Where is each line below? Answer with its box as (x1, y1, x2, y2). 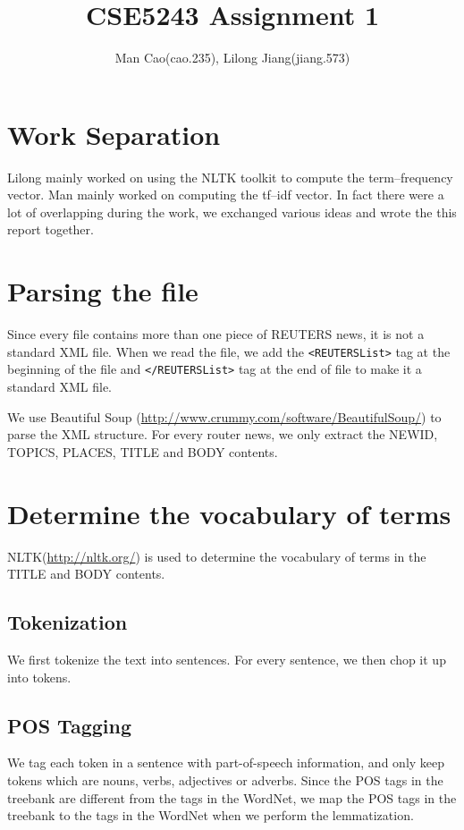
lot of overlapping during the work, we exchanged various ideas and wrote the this (7, 202, 457, 221)
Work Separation (7, 115, 221, 152)
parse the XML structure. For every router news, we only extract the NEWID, (7, 425, 438, 444)
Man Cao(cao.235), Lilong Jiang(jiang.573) (114, 48, 350, 67)
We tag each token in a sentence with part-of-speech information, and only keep (7, 753, 445, 772)
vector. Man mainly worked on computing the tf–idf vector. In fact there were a (7, 185, 444, 204)
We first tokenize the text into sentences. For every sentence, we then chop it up (7, 649, 446, 668)
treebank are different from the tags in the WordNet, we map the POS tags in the (7, 788, 457, 807)
